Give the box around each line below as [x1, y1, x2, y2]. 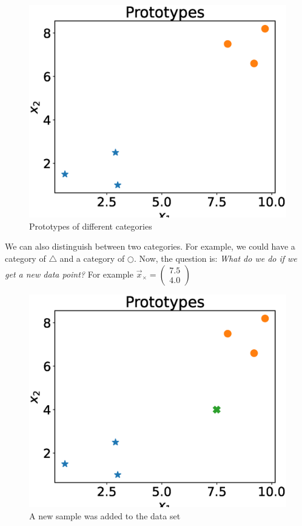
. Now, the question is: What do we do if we [134, 252, 297, 265]
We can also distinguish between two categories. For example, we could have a [5, 240, 295, 253]
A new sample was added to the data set [29, 509, 181, 522]
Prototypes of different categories [29, 219, 152, 232]
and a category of [59, 252, 125, 265]
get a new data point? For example [5, 267, 133, 280]
